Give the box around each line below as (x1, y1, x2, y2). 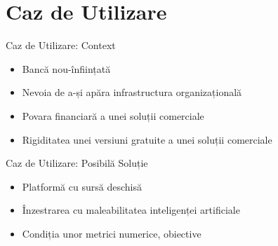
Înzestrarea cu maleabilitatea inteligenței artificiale (22, 203, 240, 217)
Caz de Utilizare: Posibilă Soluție (6, 156, 148, 170)
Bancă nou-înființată (22, 61, 111, 76)
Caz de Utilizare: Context (6, 38, 116, 53)
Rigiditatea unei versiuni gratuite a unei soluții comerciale (22, 132, 272, 146)
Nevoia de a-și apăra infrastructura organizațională (22, 85, 242, 100)
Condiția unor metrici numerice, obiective (22, 226, 201, 240)
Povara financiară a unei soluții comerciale (22, 108, 204, 123)
